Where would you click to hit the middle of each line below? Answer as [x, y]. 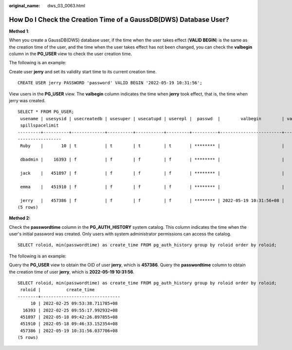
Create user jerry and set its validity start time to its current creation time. [83, 72]
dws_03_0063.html [66, 6]
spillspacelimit [39, 126]
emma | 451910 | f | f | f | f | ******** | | [152, 187]
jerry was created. [27, 101]
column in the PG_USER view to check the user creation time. [71, 54]
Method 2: [20, 218]
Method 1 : [19, 31]
